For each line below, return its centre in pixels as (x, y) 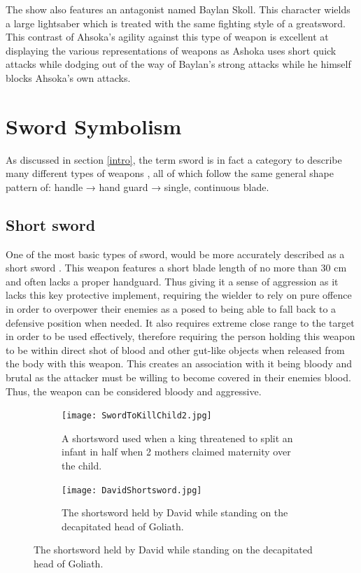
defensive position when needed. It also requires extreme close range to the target (180, 322)
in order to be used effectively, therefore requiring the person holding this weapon (180, 336)
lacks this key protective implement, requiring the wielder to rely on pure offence (179, 295)
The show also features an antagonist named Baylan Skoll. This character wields (178, 9)
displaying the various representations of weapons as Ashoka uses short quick (171, 50)
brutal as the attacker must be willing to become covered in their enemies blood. (178, 377)
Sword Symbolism (94, 126)
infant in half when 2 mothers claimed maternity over (176, 452)
